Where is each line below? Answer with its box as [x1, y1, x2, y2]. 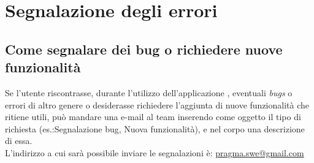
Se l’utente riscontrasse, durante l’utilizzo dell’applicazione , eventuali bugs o [5, 86, 293, 99]
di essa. [5, 134, 33, 147]
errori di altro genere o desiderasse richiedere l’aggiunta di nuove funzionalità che [5, 98, 309, 111]
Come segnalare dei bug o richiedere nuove [5, 39, 283, 58]
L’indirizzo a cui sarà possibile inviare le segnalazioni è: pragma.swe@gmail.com [5, 146, 304, 159]
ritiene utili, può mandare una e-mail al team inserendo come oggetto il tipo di [5, 110, 301, 123]
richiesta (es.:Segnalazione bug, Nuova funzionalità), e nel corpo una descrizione [5, 122, 305, 135]
